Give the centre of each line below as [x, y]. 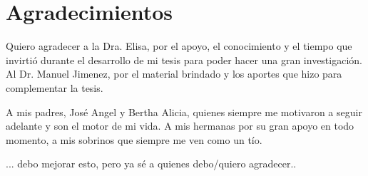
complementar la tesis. [55, 87]
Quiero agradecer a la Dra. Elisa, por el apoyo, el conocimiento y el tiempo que [179, 46]
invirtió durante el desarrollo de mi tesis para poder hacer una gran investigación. [184, 59]
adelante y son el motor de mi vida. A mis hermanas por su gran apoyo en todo [180, 126]
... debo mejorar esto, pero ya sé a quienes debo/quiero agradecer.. [151, 164]
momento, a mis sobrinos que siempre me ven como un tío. [134, 139]
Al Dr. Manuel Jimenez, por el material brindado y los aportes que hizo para [174, 74]
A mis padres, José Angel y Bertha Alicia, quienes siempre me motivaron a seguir [184, 112]
